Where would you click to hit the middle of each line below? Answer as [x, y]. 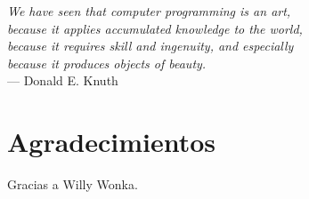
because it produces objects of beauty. [107, 63]
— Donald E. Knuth [63, 80]
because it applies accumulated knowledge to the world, [155, 28]
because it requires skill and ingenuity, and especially [150, 46]
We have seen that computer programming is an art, [149, 11]
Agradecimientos [112, 142]
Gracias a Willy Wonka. [73, 184]
